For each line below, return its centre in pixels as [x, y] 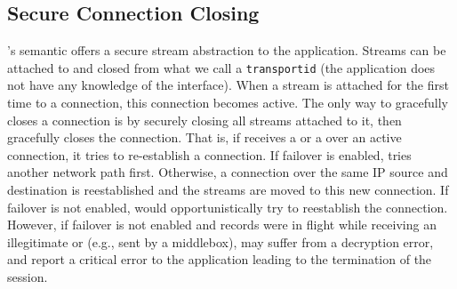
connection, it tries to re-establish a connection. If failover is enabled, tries [209, 154]
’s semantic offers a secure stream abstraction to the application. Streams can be [227, 50]
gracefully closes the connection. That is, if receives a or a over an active [204, 137]
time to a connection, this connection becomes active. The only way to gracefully [228, 103]
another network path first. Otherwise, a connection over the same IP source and [228, 172]
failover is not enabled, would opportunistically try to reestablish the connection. [228, 207]
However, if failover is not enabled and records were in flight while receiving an [222, 225]
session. [28, 276]
